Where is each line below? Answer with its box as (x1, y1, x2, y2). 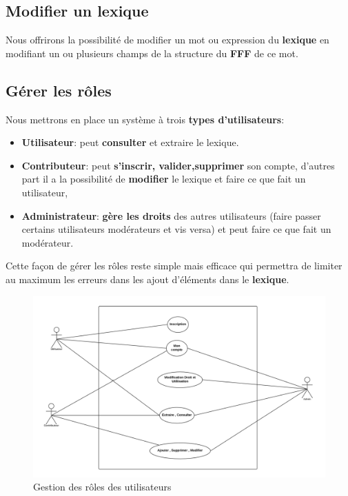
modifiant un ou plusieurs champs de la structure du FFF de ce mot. (6, 45, 298, 60)
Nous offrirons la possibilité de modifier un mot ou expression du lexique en (6, 32, 329, 47)
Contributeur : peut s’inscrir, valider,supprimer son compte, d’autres (21, 158, 335, 172)
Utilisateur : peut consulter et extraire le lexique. (21, 135, 239, 149)
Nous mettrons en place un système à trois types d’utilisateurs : (6, 112, 285, 126)
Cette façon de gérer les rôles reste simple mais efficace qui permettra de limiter (6, 258, 342, 273)
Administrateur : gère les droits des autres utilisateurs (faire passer (21, 208, 321, 223)
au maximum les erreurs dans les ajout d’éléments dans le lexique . (6, 271, 289, 286)
